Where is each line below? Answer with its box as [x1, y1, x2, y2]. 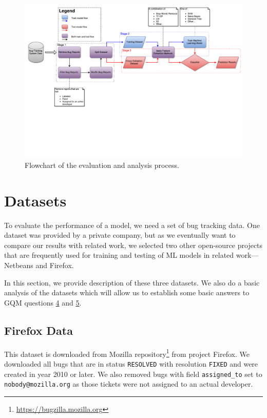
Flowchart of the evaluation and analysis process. [25, 159, 179, 170]
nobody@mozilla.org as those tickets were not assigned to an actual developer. [4, 378, 253, 389]
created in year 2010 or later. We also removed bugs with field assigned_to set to [4, 368, 262, 379]
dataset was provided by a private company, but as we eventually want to [4, 230, 236, 240]
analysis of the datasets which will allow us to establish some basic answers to [4, 287, 250, 298]
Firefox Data [4, 322, 73, 338]
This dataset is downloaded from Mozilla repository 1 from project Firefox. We [4, 347, 250, 359]
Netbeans [4, 260, 33, 271]
